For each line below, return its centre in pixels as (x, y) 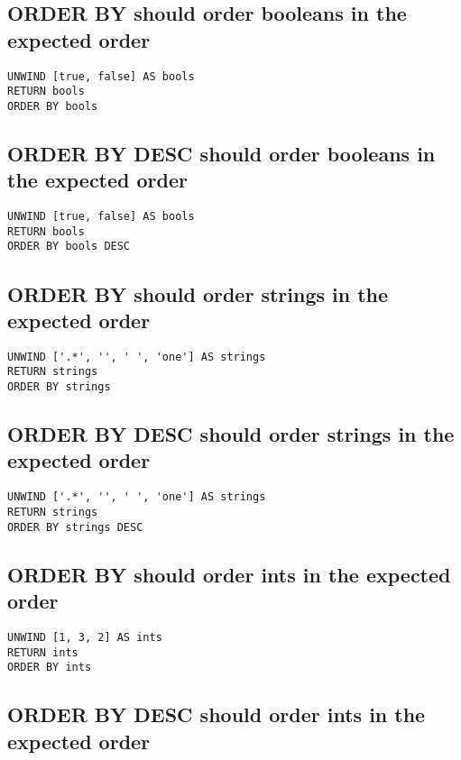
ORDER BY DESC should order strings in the (231, 434)
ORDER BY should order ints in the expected (229, 574)
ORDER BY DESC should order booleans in (221, 153)
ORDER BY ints (50, 668)
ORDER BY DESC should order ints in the (217, 714)
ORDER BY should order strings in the (198, 293)
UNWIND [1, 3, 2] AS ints (85, 637)
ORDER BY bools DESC (69, 247)
